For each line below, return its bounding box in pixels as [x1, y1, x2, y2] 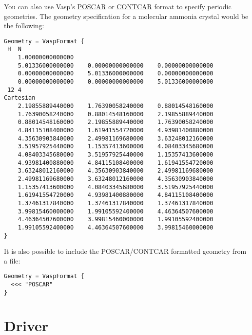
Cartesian [4, 94, 36, 102]
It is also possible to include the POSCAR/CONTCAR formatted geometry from [4, 246, 247, 256]
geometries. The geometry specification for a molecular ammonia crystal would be [4, 11, 249, 21]
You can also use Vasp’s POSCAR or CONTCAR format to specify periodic [4, 1, 232, 11]
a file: [4, 255, 20, 265]
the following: [4, 20, 44, 31]
